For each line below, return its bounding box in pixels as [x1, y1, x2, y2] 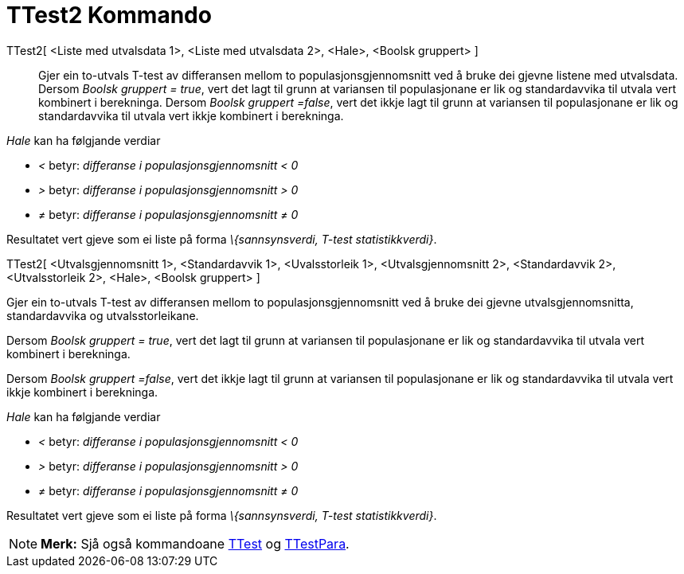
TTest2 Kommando [6, 2, 212, 29]
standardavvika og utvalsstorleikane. [6, 308, 199, 322]
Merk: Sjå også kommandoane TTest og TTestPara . [41, 535, 350, 552]
